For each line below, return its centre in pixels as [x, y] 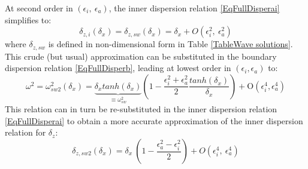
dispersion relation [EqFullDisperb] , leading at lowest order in [118, 68]
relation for [25, 132]
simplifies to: [28, 19]
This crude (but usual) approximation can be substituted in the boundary [141, 56]
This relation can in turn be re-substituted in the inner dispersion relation [141, 109]
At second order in [39, 8]
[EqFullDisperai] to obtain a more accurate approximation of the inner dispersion [154, 120]
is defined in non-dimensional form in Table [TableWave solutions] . [170, 44]
